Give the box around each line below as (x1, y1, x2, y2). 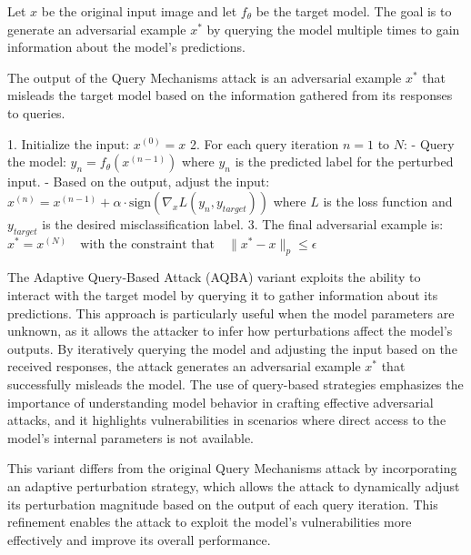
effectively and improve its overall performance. (7, 530, 271, 549)
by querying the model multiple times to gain (206, 19, 460, 38)
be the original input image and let (41, 2, 237, 20)
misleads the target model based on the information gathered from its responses (7, 86, 453, 105)
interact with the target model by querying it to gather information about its (7, 286, 438, 305)
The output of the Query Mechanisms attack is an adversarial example (7, 67, 402, 86)
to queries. (7, 103, 65, 122)
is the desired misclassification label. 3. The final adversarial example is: (42, 214, 444, 233)
